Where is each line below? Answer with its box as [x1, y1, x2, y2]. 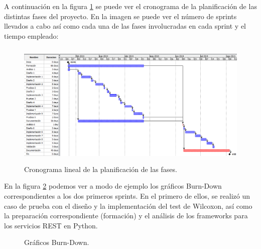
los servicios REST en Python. [4, 220, 98, 230]
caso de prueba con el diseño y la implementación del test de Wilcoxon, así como [4, 200, 252, 211]
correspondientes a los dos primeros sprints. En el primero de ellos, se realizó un [4, 190, 250, 201]
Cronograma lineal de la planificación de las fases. [24, 163, 177, 174]
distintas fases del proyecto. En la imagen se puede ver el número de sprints [4, 11, 237, 21]
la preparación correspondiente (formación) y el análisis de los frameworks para [4, 210, 248, 221]
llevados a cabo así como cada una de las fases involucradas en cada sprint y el [4, 21, 246, 31]
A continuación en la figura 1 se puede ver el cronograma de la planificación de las [4, 1, 257, 11]
